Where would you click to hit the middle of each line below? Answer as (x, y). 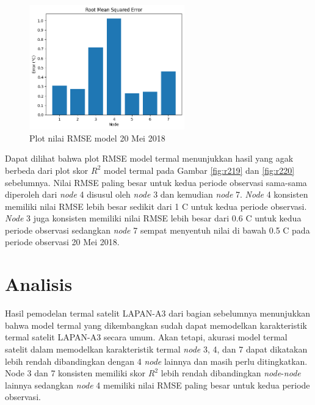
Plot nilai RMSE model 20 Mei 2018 (97, 138)
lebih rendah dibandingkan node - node (231, 373)
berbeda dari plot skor (47, 170)
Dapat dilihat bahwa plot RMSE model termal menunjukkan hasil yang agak (149, 158)
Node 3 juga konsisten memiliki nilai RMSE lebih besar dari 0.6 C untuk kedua (153, 218)
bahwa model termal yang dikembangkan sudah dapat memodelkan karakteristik (156, 325)
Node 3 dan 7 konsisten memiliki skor (75, 373)
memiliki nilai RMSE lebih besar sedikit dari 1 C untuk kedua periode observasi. (156, 206)
